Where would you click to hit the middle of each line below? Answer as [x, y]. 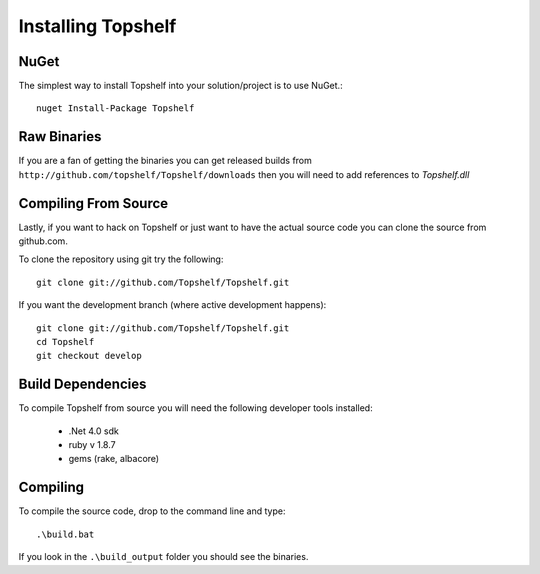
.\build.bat [65, 534]
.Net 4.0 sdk [93, 431]
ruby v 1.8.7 [92, 445]
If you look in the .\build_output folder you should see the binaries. [163, 557]
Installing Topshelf [97, 26]
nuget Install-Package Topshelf [115, 108]
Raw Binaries [60, 136]
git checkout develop [89, 356]
